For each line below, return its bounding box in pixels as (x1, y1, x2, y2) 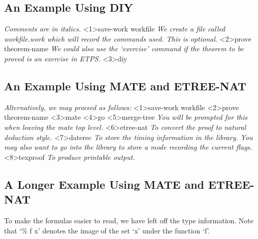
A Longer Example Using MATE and (4, 176, 204, 192)
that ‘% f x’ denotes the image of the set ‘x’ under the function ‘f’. (4, 225, 210, 235)
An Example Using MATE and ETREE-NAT (4, 78, 246, 93)
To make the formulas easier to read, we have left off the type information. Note (4, 215, 254, 225)
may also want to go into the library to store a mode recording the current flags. (4, 142, 252, 152)
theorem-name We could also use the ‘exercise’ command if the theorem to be (4, 43, 244, 54)
